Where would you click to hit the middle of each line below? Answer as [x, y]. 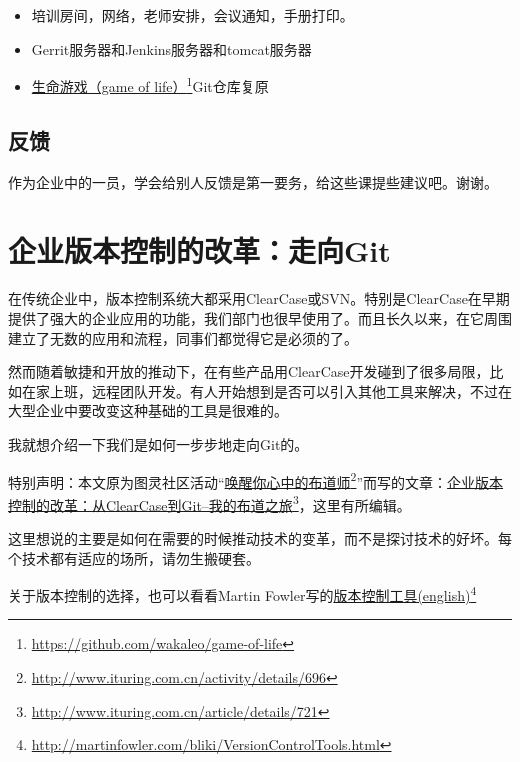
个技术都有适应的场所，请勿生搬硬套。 [134, 557]
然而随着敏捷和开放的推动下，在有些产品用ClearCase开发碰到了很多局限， [249, 371]
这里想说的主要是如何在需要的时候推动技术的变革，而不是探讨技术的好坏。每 [260, 538]
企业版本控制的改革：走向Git [199, 250]
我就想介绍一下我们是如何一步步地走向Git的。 [158, 443]
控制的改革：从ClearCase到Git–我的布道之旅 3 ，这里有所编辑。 [209, 503]
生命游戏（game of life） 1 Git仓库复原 [150, 84]
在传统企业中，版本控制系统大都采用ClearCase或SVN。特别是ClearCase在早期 [259, 298]
